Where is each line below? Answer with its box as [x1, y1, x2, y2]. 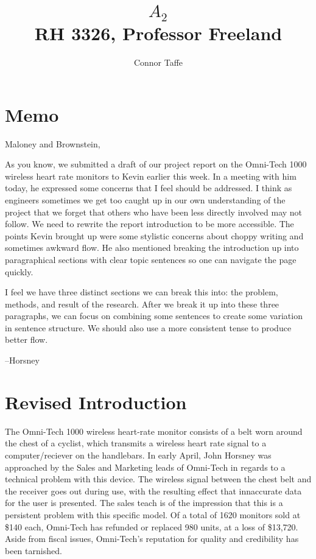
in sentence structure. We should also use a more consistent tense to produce [5, 321, 292, 334]
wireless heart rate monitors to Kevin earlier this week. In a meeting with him [5, 169, 297, 182]
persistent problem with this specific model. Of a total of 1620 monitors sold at [5, 508, 301, 521]
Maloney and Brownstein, [5, 137, 100, 150]
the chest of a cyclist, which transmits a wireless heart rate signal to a [5, 437, 267, 449]
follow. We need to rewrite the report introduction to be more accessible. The [5, 217, 294, 230]
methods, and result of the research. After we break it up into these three [5, 297, 279, 310]
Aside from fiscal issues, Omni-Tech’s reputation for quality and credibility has [5, 532, 299, 545]
